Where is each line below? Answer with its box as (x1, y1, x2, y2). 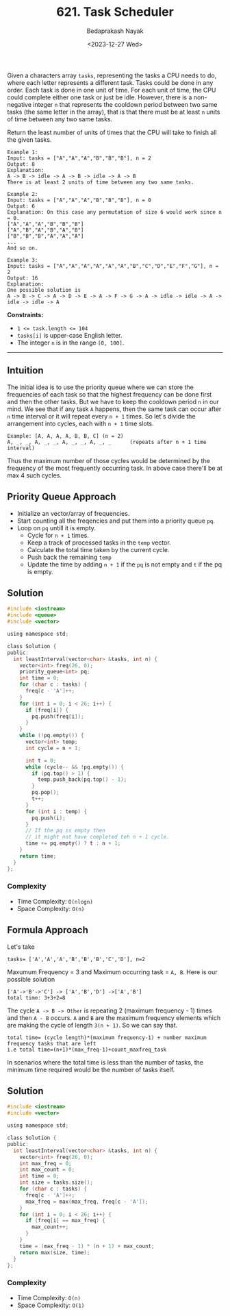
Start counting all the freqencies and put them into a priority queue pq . (16, 517, 216, 525)
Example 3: (7, 256, 38, 264)
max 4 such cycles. (7, 471, 62, 480)
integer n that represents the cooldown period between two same (33, 100, 218, 108)
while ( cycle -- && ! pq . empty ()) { (25, 763, 125, 771)
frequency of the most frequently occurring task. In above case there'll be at (7, 464, 222, 472)
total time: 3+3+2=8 (7, 994, 66, 1001)
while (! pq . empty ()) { (19, 732, 84, 739)
